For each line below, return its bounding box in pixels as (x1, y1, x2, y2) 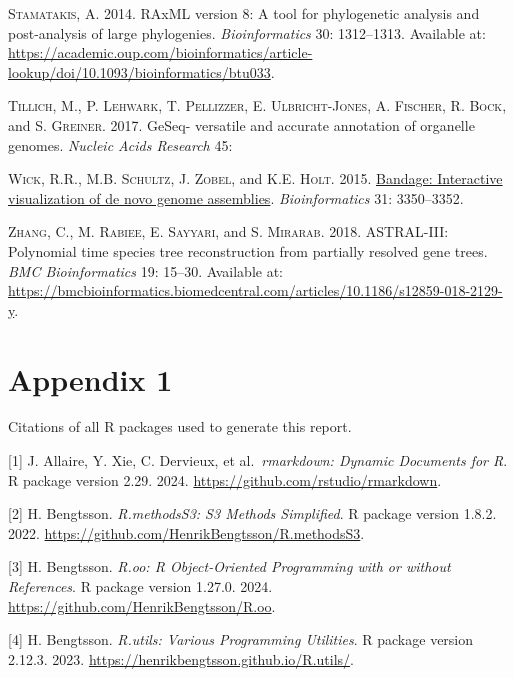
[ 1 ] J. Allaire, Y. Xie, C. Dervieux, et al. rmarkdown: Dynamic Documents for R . (8, 450, 508, 471)
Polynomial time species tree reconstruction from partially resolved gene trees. (8, 240, 488, 261)
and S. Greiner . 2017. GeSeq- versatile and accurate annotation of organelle (8, 114, 475, 135)
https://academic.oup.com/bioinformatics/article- (8, 42, 313, 63)
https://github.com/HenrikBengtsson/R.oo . (8, 595, 276, 616)
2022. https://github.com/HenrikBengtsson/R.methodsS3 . (8, 522, 365, 543)
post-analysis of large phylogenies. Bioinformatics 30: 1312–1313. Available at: (8, 22, 486, 43)
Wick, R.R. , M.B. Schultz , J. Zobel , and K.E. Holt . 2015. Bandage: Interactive (8, 168, 503, 189)
